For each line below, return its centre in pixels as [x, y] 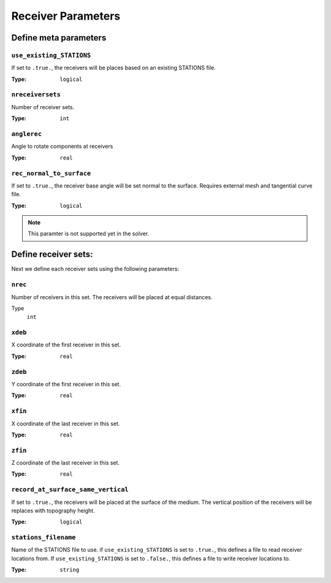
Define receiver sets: [52, 254]
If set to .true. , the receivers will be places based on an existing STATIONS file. [113, 68]
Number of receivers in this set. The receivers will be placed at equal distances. [112, 297]
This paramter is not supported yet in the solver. [89, 234]
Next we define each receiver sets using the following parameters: [95, 269]
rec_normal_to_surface [51, 173]
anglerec [27, 134]
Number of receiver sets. [43, 107]
